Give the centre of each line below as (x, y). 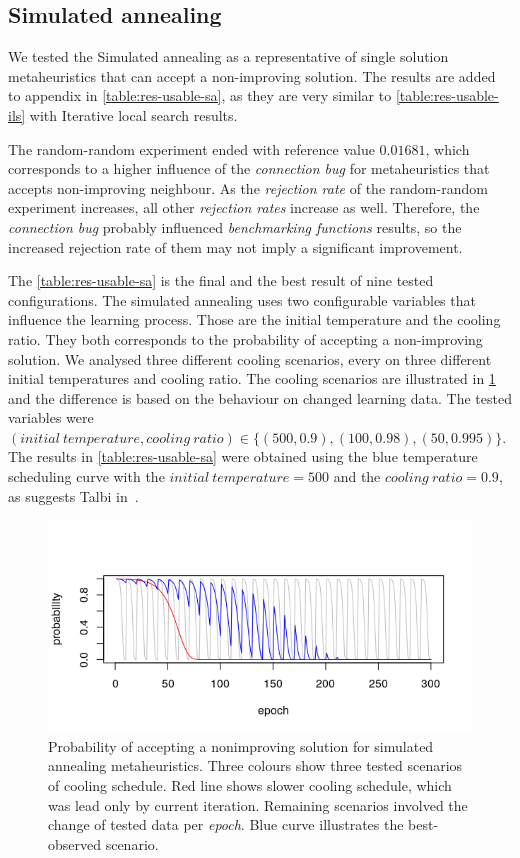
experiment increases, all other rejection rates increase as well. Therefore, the (244, 207)
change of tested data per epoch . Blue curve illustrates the (226, 824)
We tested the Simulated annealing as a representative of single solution (228, 56)
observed (75, 843)
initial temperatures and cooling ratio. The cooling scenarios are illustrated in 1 (252, 378)
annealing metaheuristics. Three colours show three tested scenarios (255, 765)
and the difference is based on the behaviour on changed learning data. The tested (260, 397)
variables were (51, 417)
